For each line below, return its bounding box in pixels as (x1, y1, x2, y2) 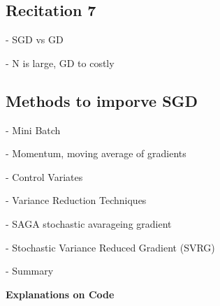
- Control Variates (6, 169, 83, 184)
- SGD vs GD (6, 32, 64, 47)
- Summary (6, 263, 54, 278)
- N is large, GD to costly (6, 55, 115, 70)
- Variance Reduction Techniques (6, 193, 147, 207)
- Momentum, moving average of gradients (6, 146, 186, 161)
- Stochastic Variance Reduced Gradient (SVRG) (6, 240, 215, 254)
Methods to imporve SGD (6, 89, 198, 111)
